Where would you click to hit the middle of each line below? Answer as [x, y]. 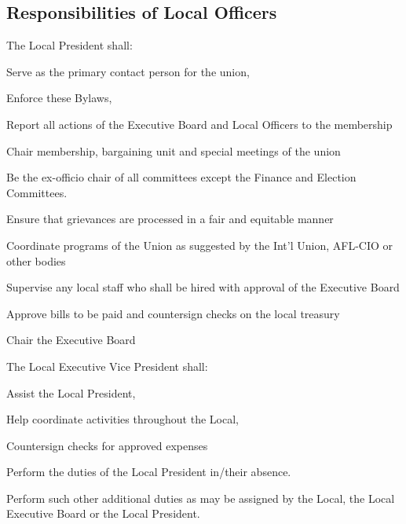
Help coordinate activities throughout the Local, [123, 419]
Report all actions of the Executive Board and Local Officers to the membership [199, 124]
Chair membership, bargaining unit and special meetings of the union [174, 150]
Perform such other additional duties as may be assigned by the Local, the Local [201, 498]
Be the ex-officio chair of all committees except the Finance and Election [181, 177]
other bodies [36, 260]
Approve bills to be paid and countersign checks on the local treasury [173, 313]
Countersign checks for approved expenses [107, 445]
